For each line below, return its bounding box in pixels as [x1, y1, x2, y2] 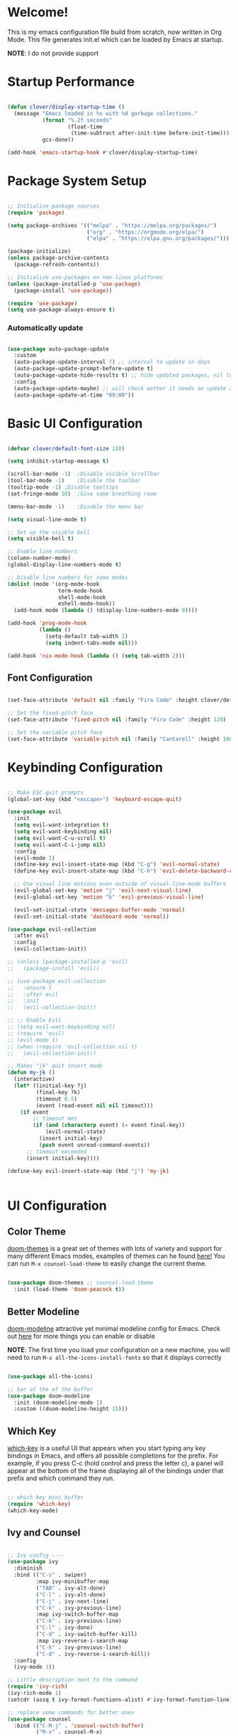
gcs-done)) [42, 136, 74, 144]
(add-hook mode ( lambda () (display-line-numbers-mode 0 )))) [13, 607, 198, 614]
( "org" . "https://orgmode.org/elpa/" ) [86, 228, 204, 236]
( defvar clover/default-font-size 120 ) [7, 445, 125, 452]
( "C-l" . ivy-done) [35, 1624, 93, 1631]
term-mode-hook [57, 587, 103, 594]
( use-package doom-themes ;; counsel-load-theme [7, 1279, 154, 1286]
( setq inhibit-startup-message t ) [7, 458, 110, 465]
